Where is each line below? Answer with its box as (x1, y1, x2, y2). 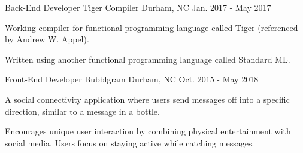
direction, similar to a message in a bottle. (5, 105, 160, 117)
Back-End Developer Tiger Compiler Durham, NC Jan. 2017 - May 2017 (5, 1, 271, 13)
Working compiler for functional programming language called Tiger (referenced (5, 21, 298, 33)
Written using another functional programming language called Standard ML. (5, 53, 290, 65)
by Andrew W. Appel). (5, 33, 89, 45)
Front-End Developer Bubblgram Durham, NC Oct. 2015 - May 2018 (5, 73, 259, 85)
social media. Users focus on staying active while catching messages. (5, 136, 254, 149)
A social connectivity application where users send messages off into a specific (5, 93, 290, 105)
